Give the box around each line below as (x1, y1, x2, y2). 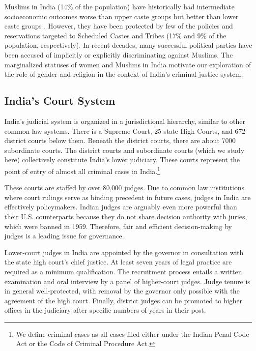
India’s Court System (4, 93, 115, 108)
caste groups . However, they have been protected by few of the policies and (4, 21, 233, 31)
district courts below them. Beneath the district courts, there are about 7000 (4, 135, 236, 146)
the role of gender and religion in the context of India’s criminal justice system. (4, 69, 243, 79)
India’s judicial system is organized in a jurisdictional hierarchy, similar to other (4, 116, 245, 126)
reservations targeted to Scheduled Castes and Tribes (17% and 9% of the (4, 30, 227, 40)
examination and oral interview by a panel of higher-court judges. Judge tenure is (4, 276, 250, 286)
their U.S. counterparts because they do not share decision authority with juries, (4, 211, 247, 221)
